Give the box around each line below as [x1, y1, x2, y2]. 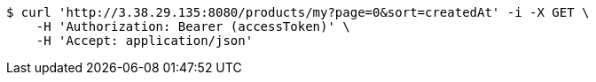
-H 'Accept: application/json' [35, 34, 254, 48]
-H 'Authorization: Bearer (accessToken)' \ [35, 19, 350, 34]
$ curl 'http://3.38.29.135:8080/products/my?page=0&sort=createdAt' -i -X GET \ [6, 5, 590, 19]
